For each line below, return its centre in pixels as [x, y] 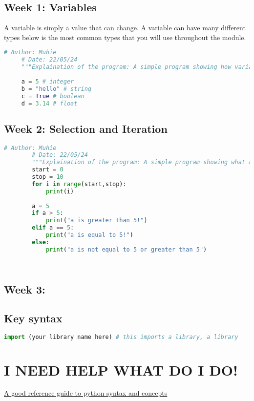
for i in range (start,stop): [79, 184]
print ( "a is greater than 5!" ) [96, 221]
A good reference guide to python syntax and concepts [86, 393]
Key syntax [33, 318]
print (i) [60, 191]
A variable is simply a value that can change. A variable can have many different [125, 28]
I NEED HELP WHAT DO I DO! [121, 369]
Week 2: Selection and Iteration [86, 128]
